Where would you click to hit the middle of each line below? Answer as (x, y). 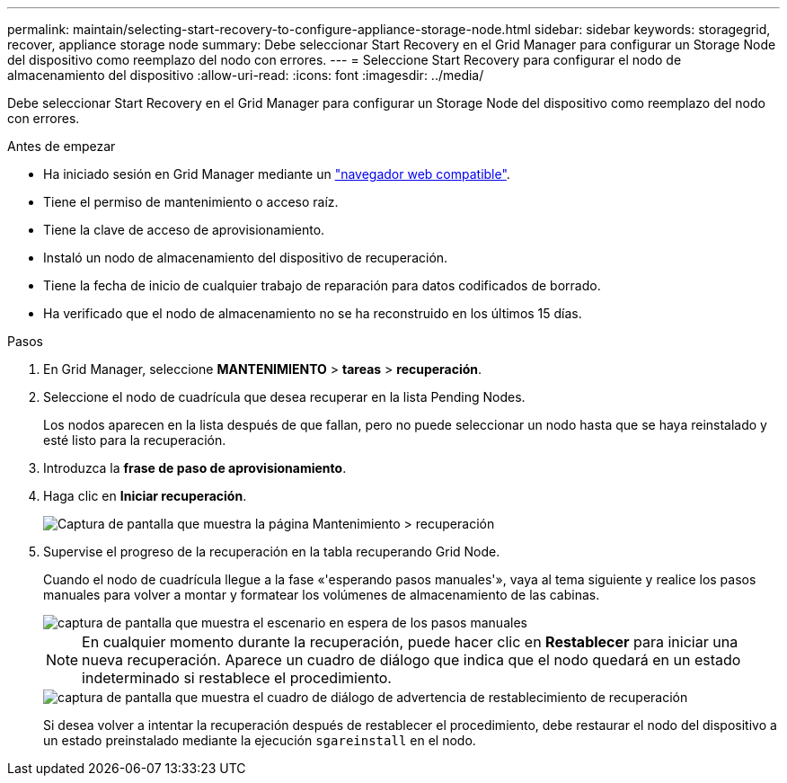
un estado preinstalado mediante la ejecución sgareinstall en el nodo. (260, 740)
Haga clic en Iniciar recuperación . (145, 496)
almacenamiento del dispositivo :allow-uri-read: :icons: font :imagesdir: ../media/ (246, 75)
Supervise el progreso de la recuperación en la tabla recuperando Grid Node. (272, 552)
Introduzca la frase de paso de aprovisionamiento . (195, 468)
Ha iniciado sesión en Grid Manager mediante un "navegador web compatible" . (277, 174)
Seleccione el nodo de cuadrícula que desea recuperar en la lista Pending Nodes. (284, 397)
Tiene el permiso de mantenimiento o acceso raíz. (191, 202)
